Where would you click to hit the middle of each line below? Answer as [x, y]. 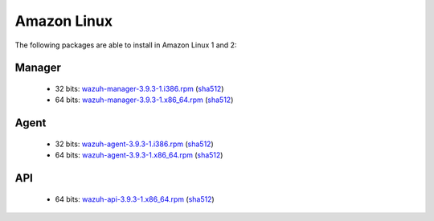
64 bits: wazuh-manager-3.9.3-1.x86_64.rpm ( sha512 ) [144, 100]
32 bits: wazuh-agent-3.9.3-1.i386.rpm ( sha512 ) [134, 144]
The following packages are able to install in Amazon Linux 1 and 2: [126, 45]
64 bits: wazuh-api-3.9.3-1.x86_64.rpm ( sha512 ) [135, 199]
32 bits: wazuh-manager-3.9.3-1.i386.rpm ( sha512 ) [139, 88]
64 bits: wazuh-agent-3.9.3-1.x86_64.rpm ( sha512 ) [139, 155]
